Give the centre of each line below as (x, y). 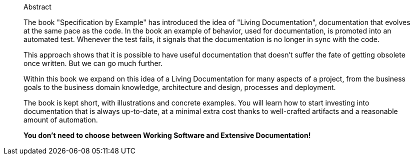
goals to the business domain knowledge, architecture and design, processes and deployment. (180, 87)
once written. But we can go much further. (93, 63)
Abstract (37, 7)
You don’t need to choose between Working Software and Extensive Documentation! (167, 135)
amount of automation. (61, 120)
